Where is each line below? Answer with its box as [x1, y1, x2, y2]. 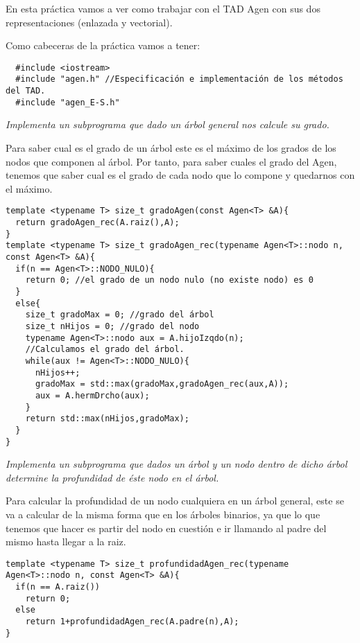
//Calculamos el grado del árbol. [25, 344, 185, 355]
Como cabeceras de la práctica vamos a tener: [6, 38, 200, 53]
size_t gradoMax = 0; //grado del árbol [25, 310, 214, 320]
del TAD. [6, 86, 46, 96]
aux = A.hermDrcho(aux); [35, 390, 150, 400]
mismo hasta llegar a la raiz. [6, 534, 126, 549]
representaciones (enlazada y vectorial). [6, 15, 173, 29]
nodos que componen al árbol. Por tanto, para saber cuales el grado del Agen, [6, 154, 337, 168]
